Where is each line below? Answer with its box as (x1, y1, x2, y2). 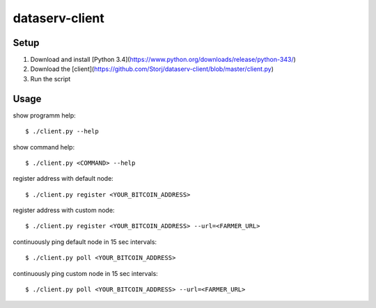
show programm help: (13, 111, 76, 120)
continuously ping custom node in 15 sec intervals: (13, 269, 158, 277)
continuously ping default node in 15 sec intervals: (13, 237, 157, 246)
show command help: (13, 143, 75, 151)
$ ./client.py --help (25, 127, 99, 136)
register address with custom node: (13, 206, 115, 215)
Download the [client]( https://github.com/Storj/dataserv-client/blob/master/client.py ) (30, 65, 274, 73)
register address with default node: (13, 175, 114, 183)
